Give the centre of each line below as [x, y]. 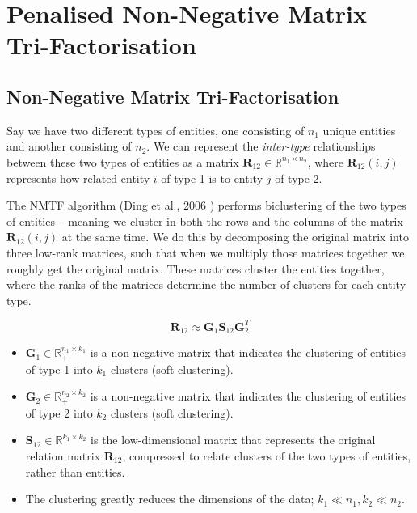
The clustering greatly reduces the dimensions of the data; [170, 499]
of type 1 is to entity [212, 178]
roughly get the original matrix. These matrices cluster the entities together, [196, 268]
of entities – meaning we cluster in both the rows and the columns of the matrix [205, 220]
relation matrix [63, 455]
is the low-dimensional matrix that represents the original [233, 440]
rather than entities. [75, 471]
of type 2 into [59, 412]
